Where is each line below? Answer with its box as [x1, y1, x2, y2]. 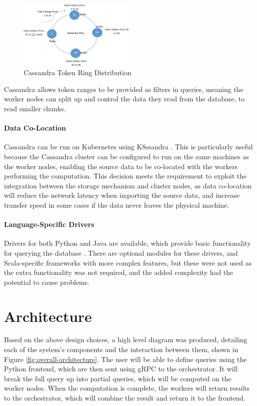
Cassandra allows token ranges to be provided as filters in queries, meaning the [4, 84, 244, 94]
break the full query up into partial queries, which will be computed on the [4, 373, 231, 383]
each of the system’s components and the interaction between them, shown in [4, 344, 239, 355]
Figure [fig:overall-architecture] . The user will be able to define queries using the [4, 354, 247, 364]
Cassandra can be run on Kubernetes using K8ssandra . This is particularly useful [4, 141, 253, 152]
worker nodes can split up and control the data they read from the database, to [4, 93, 245, 104]
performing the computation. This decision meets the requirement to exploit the [4, 171, 247, 181]
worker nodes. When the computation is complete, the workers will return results [4, 383, 250, 393]
